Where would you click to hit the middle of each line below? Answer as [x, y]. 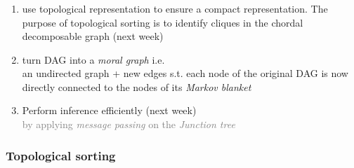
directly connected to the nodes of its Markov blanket [137, 86]
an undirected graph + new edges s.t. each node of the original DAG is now [185, 73]
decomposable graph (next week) [93, 36]
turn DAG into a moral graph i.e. [93, 59]
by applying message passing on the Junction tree [129, 124]
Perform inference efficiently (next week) [109, 110]
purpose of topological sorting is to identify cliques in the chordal [163, 22]
